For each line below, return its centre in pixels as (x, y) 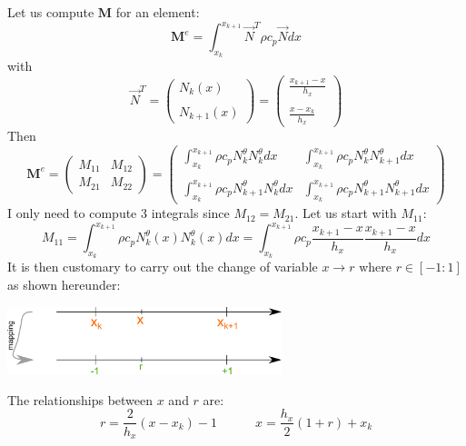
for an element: (158, 12)
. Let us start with (346, 213)
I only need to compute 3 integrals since (119, 213)
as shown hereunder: (64, 284)
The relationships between (80, 399)
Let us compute (51, 12)
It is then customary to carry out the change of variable (163, 267)
